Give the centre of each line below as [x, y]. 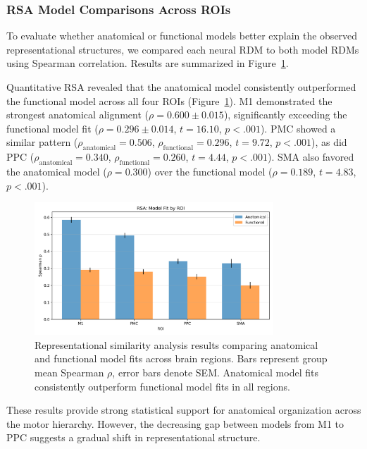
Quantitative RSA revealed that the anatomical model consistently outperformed [181, 87]
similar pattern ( [42, 142]
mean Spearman [69, 373]
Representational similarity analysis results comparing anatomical [176, 344]
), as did [329, 142]
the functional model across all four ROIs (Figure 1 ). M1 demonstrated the [169, 100]
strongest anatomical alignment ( [78, 115]
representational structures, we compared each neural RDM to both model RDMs [183, 49]
